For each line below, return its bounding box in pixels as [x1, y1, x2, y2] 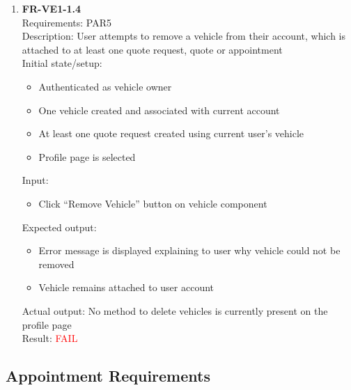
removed [38, 256, 75, 271]
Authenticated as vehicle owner [38, 79, 172, 93]
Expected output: [22, 219, 97, 234]
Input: [22, 173, 49, 187]
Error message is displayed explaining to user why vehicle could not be [38, 243, 341, 258]
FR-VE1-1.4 [22, 1, 81, 15]
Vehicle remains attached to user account [38, 280, 214, 295]
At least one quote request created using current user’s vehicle [38, 126, 304, 141]
